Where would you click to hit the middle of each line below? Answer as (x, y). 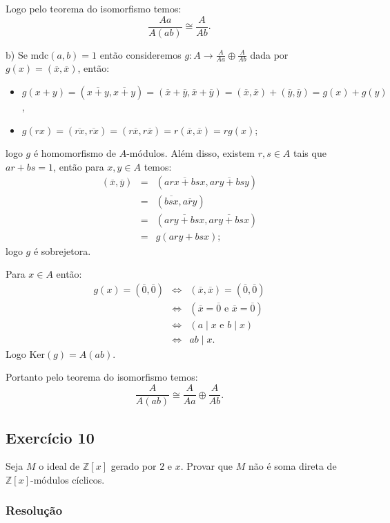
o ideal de (59, 466)
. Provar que (207, 466)
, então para (79, 166)
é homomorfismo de (75, 153)
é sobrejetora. (62, 250)
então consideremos (140, 54)
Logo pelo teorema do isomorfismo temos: (94, 8)
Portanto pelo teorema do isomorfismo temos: (102, 377)
